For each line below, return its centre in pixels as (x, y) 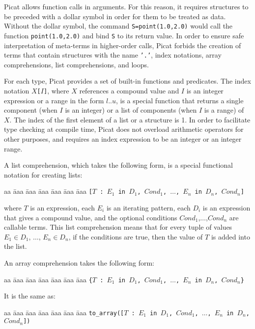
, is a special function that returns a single (180, 100)
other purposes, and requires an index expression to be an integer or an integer (123, 138)
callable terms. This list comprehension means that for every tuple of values (118, 227)
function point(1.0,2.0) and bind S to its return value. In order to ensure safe (124, 35)
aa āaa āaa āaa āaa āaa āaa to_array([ (64, 312)
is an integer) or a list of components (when (131, 110)
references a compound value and (129, 90)
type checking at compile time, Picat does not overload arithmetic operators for (124, 129)
